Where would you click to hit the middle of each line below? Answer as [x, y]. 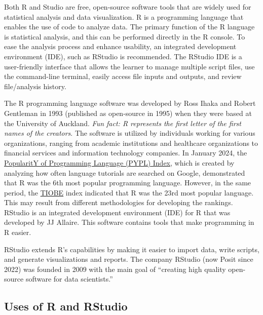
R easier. [18, 232]
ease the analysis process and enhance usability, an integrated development [120, 46]
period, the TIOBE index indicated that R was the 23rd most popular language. [129, 192]
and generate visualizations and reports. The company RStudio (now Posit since [129, 259]
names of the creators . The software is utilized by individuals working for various [130, 133]
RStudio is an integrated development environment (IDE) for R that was [117, 212]
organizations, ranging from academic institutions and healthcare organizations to [131, 143]
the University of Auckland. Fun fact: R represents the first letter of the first [123, 123]
